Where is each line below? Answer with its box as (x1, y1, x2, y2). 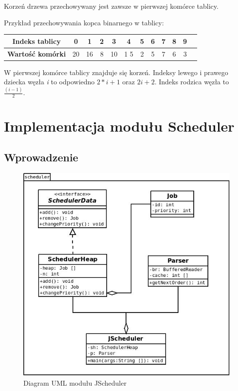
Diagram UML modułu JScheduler (23, 377, 127, 388)
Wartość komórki (7, 48, 66, 59)
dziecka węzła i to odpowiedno (4, 77, 95, 87)
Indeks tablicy (12, 36, 61, 46)
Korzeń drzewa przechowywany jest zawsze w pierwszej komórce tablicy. (4, 1, 219, 11)
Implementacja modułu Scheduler (4, 116, 235, 136)
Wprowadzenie (4, 149, 78, 164)
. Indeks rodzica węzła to (154, 77, 229, 87)
